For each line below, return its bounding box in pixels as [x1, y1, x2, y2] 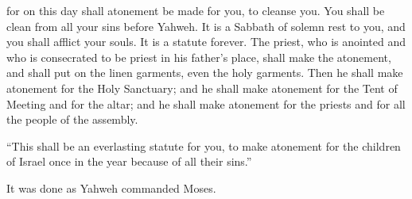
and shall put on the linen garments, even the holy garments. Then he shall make [6, 64, 403, 81]
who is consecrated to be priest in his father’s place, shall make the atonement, [6, 48, 391, 65]
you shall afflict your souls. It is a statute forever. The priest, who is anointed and [6, 33, 406, 50]
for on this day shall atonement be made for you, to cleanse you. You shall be [6, 2, 385, 18]
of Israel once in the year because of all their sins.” [6, 153, 252, 170]
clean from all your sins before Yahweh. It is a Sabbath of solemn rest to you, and [6, 17, 406, 34]
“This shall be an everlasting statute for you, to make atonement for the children [6, 137, 401, 154]
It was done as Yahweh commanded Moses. [6, 179, 216, 196]
